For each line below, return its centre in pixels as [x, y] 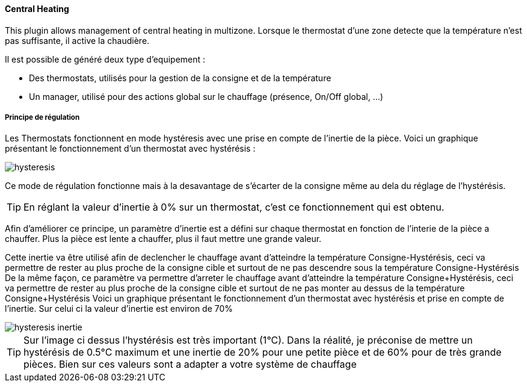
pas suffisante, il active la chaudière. [77, 40]
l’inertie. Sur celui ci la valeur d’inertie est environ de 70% [119, 309]
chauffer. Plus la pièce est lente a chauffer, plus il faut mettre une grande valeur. [163, 239]
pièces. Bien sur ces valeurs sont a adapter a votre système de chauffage [190, 364]
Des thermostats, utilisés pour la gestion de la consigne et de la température [180, 78]
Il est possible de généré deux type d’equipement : [105, 59]
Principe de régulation [42, 117]
